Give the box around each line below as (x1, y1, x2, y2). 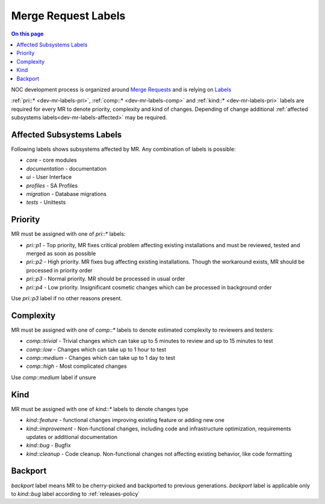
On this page (11, 30, 44, 37)
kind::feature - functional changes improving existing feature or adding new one (26, 417, 225, 424)
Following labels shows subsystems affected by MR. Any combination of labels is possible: (11, 145, 236, 153)
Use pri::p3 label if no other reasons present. (11, 294, 123, 301)
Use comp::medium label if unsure (11, 374, 96, 381)
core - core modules (26, 157, 77, 164)
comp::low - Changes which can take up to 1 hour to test (26, 345, 167, 353)
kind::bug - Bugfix (26, 442, 72, 449)
